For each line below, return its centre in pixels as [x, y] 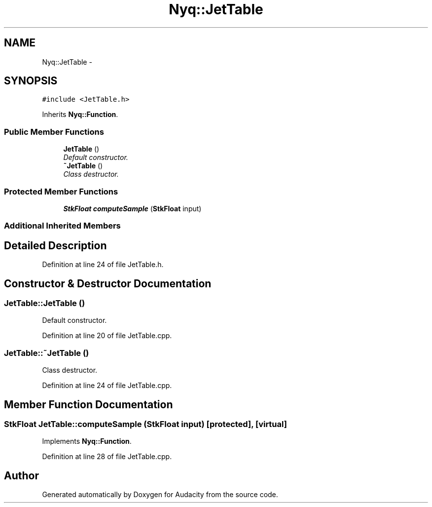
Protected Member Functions [61, 191]
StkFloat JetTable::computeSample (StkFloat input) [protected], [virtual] [145, 424]
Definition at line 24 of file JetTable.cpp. [107, 386]
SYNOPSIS [31, 81]
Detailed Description [55, 245]
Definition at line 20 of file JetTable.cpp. [107, 336]
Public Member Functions [54, 132]
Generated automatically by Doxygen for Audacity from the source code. [160, 495]
